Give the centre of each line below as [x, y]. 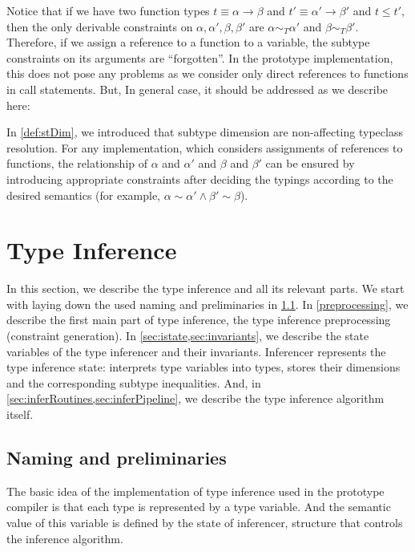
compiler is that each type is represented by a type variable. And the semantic [199, 507]
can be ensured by [310, 163]
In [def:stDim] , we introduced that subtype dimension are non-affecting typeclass [205, 132]
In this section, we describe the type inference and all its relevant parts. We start [205, 288]
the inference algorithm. [65, 538]
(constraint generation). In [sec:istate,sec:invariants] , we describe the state [188, 336]
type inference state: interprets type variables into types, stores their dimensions [203, 367]
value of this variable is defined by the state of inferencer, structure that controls [205, 522]
